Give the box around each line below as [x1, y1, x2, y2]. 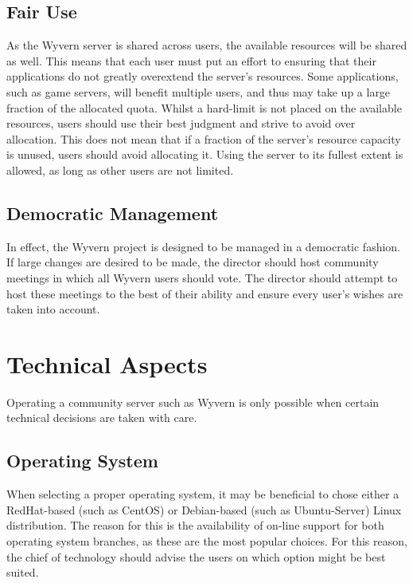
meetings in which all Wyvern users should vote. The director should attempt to [6, 269, 398, 286]
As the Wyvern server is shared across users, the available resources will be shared [6, 37, 407, 53]
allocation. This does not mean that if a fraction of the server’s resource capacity [6, 130, 401, 147]
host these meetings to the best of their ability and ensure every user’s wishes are [6, 285, 403, 301]
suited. [6, 564, 39, 581]
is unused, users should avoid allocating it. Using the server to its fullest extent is [6, 146, 403, 163]
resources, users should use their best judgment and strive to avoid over [6, 115, 356, 132]
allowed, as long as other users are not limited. [6, 161, 234, 178]
